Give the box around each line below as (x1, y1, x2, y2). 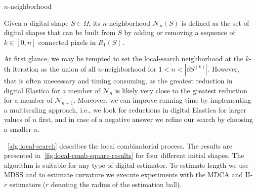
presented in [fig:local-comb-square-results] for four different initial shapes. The (4, 150, 244, 160)
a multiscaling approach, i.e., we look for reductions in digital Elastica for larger (4, 104, 247, 115)
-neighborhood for (102, 63, 157, 74)
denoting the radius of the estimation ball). (51, 179, 182, 189)
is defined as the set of (181, 17, 249, 28)
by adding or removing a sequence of (124, 27, 235, 38)
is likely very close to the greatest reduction (115, 85, 248, 95)
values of (4, 114, 30, 124)
